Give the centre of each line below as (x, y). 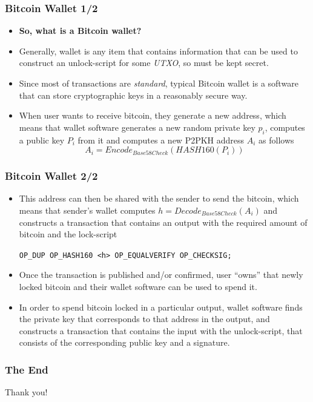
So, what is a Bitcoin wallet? (80, 31)
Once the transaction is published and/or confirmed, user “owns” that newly (161, 275)
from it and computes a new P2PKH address (161, 140)
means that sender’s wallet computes (87, 210)
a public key (42, 140)
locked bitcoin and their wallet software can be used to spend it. (138, 287)
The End (27, 369)
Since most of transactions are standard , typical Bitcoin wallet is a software (159, 83)
